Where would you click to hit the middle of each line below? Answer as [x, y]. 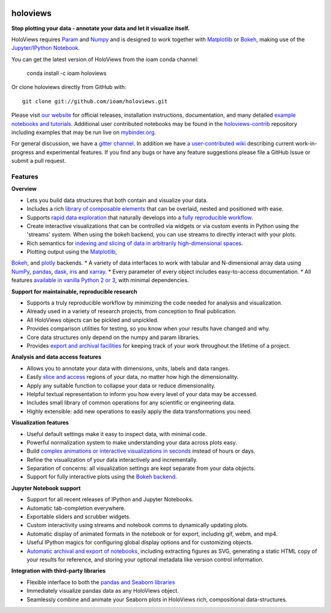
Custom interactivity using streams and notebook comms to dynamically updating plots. [137, 525]
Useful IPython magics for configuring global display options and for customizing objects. [140, 542]
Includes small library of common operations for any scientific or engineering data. [131, 403]
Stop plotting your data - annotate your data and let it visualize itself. [101, 28]
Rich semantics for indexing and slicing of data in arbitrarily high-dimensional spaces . [135, 243]
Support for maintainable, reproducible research [74, 291]
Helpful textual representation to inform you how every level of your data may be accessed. [142, 394]
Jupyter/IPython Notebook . [45, 48]
